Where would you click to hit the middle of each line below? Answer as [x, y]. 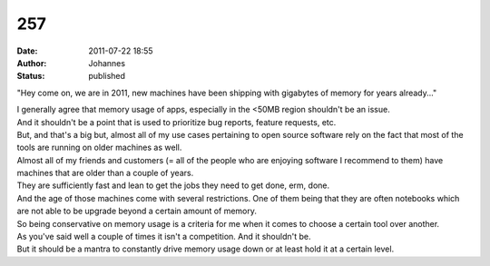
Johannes [107, 63]
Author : [32, 63]
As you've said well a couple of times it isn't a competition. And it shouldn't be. [164, 237]
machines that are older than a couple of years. [105, 173]
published [107, 76]
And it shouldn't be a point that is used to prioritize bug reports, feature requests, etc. [176, 122]
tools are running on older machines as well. [99, 148]
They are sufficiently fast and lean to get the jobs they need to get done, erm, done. [173, 185]
